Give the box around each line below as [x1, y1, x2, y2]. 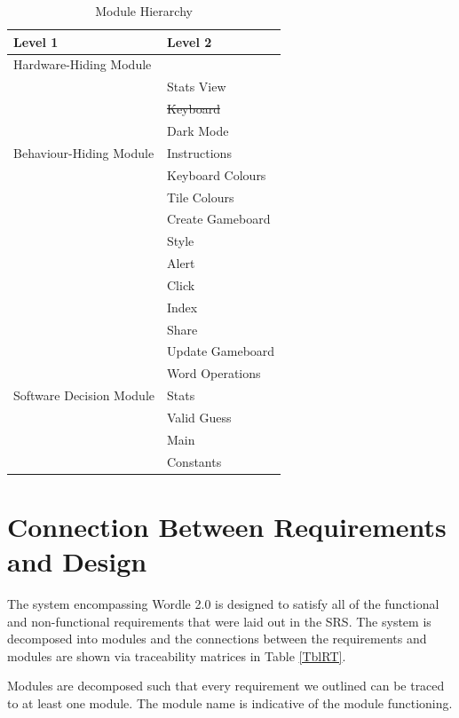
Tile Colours [166, 187, 234, 206]
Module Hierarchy [95, 2, 193, 20]
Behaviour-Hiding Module [13, 143, 154, 162]
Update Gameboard [166, 342, 275, 360]
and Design [7, 543, 147, 580]
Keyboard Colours [166, 165, 266, 184]
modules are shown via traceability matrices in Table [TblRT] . [7, 646, 346, 665]
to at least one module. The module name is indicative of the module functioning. [7, 694, 453, 712]
